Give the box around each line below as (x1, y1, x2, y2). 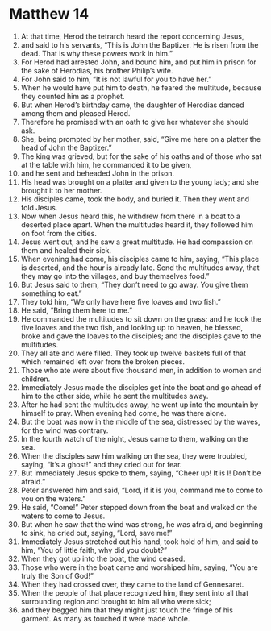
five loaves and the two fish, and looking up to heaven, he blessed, (20, 322, 244, 332)
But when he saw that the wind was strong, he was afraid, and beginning (20, 519, 263, 529)
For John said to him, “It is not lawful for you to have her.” (20, 74, 212, 84)
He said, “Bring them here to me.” (20, 305, 132, 315)
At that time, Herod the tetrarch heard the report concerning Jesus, (20, 31, 244, 41)
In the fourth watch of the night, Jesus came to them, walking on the (20, 434, 248, 443)
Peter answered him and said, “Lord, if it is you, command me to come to (20, 485, 263, 495)
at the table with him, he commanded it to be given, (20, 160, 192, 169)
